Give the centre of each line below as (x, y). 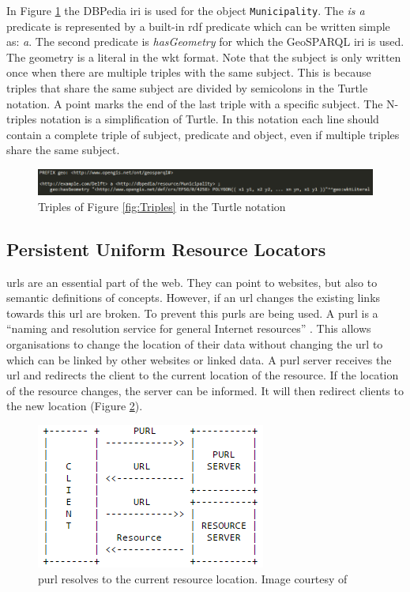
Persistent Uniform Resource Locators (166, 249)
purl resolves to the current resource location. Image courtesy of (193, 578)
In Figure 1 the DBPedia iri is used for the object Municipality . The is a (186, 10)
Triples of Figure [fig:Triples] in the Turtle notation (162, 206)
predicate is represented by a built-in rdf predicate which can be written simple (198, 26)
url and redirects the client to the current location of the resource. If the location (203, 375)
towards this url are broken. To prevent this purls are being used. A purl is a (192, 313)
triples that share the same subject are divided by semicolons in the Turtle (187, 88)
